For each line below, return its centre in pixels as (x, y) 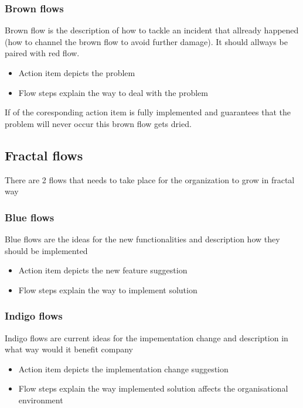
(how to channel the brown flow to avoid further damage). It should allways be (146, 41)
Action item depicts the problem (77, 73)
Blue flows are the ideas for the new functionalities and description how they (142, 239)
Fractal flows (44, 155)
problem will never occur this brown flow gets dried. (98, 123)
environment (41, 400)
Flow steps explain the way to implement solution (108, 289)
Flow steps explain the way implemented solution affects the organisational (153, 388)
